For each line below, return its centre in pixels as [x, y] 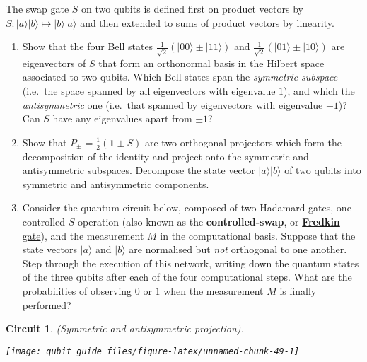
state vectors [49, 249]
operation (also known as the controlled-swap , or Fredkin [209, 222]
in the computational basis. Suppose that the [258, 235]
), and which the [319, 91]
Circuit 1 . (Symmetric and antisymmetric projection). [125, 328]
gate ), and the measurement [83, 235]
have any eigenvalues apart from [122, 118]
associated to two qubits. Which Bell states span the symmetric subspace [180, 77]
